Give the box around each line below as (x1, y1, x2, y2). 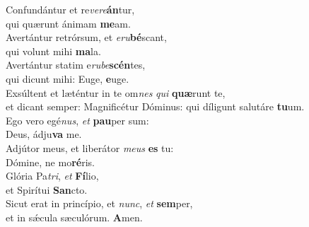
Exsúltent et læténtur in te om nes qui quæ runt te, (6, 85, 226, 100)
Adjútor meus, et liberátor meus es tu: (6, 140, 174, 155)
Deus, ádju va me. (6, 127, 82, 141)
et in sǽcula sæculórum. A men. (6, 209, 143, 224)
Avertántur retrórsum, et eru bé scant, (6, 30, 167, 45)
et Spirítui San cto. (6, 182, 88, 197)
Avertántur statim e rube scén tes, (6, 57, 146, 72)
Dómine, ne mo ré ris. (6, 154, 95, 169)
